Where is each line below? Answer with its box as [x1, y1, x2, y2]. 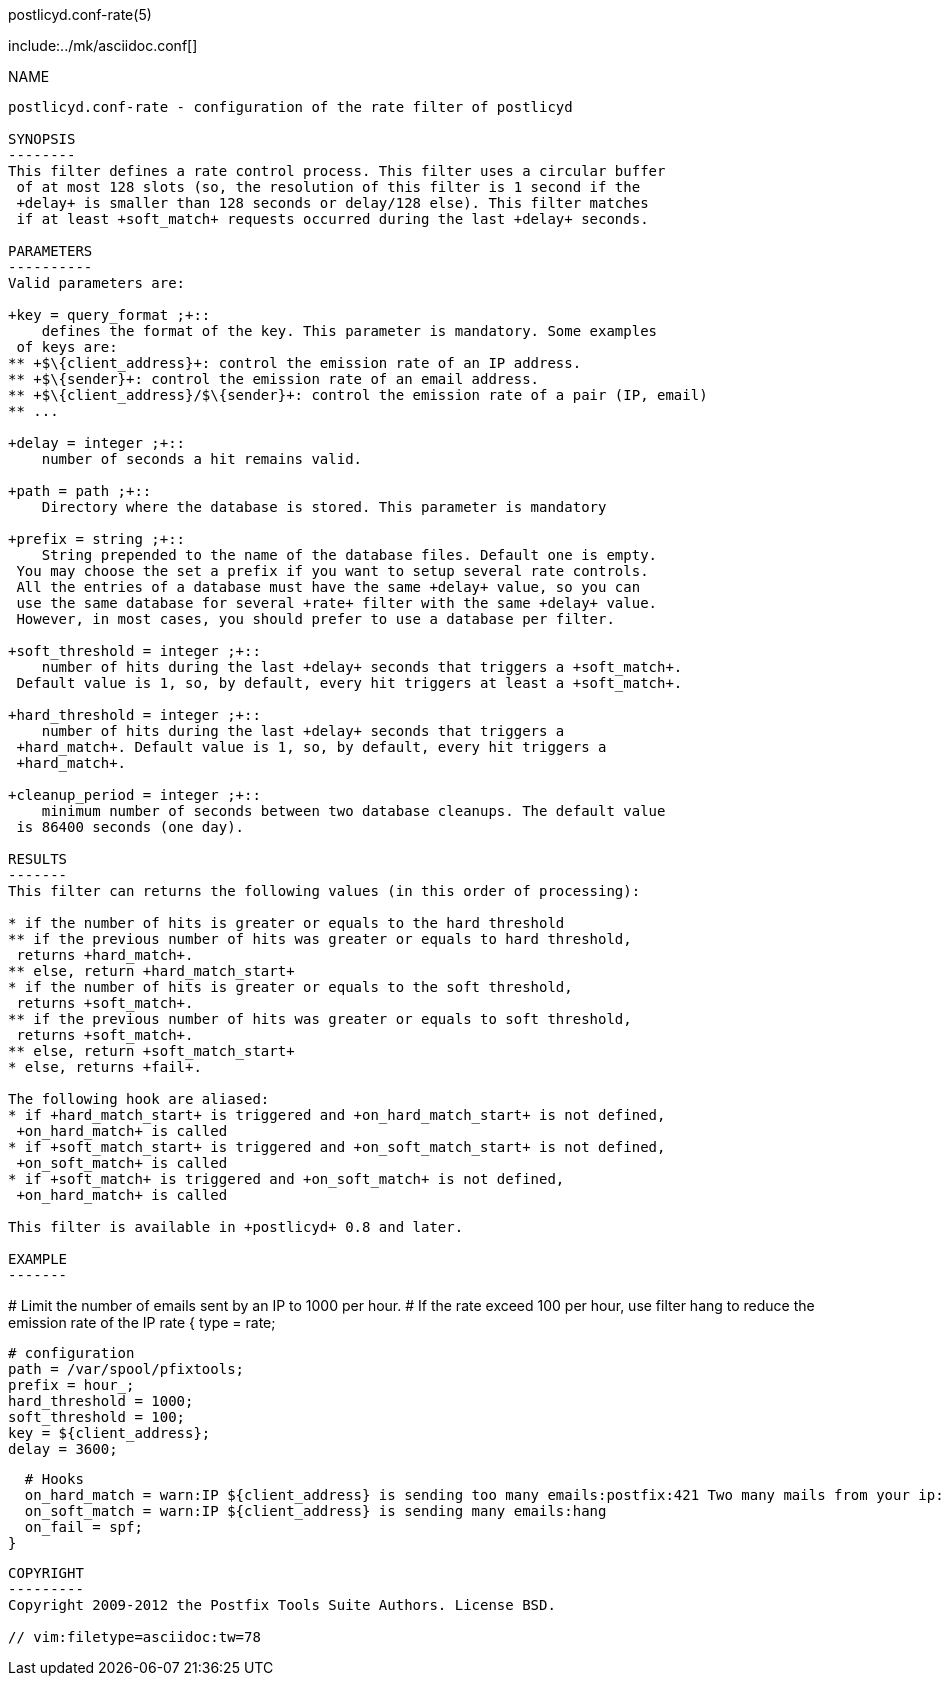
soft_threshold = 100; [8, 1409, 186, 1425]
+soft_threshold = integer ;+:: [8, 643, 261, 659]
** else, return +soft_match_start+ [8, 1043, 295, 1059]
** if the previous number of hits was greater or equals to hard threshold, [8, 931, 632, 947]
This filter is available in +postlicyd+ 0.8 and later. [8, 1219, 464, 1235]
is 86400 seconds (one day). [16, 819, 245, 835]
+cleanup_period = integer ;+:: [8, 787, 261, 803]
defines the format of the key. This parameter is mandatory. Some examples [41, 323, 658, 339]
